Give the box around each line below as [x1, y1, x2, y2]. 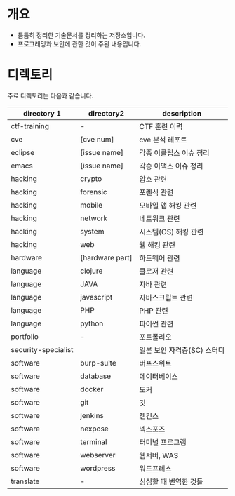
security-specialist [11, 344, 74, 354]
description [162, 108, 202, 118]
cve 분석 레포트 [139, 135, 187, 145]
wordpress [80, 463, 116, 473]
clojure [80, 266, 103, 276]
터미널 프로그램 [139, 437, 187, 447]
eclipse [11, 147, 35, 157]
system [80, 226, 105, 236]
